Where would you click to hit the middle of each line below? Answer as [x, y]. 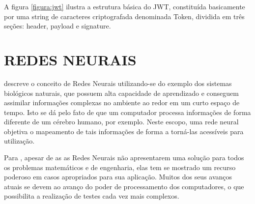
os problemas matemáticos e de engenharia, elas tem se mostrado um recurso [120, 167]
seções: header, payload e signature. [57, 26]
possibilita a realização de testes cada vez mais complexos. [92, 196]
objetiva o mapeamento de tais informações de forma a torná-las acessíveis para [124, 131]
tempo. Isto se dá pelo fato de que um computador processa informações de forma [127, 112]
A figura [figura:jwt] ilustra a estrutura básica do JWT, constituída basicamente [125, 6]
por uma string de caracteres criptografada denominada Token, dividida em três [124, 16]
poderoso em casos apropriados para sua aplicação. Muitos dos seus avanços [118, 177]
